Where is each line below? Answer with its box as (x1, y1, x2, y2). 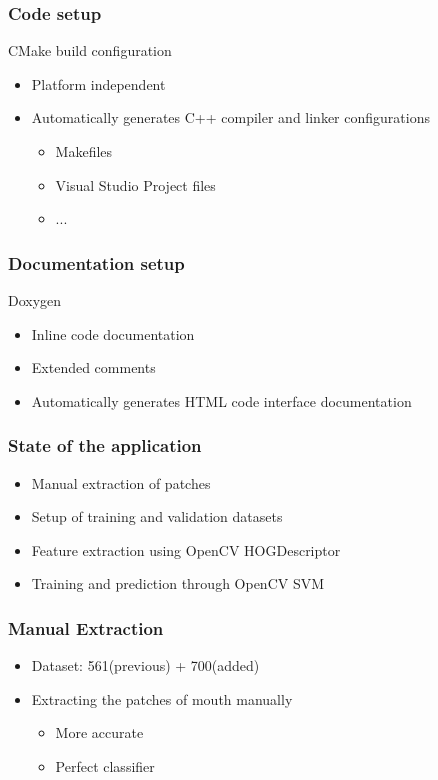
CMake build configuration (8, 40, 172, 61)
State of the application (8, 433, 202, 458)
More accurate (55, 722, 144, 743)
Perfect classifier (55, 755, 155, 776)
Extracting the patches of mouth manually (31, 688, 293, 709)
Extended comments (31, 357, 156, 378)
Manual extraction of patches (31, 472, 211, 493)
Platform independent (31, 73, 166, 94)
